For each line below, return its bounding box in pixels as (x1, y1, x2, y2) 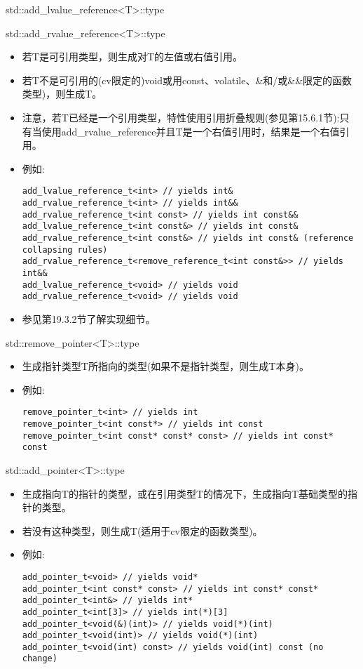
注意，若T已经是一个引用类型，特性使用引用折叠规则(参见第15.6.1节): (22, 110, 340, 124)
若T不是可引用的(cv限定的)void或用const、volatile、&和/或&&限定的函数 (22, 72, 352, 87)
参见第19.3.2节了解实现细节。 (22, 311, 156, 326)
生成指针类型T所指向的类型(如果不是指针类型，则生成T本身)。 (22, 359, 309, 373)
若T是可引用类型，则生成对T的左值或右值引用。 (22, 49, 243, 64)
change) (22, 654, 57, 664)
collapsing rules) (22, 244, 108, 255)
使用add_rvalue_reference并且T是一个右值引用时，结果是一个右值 (41, 124, 340, 138)
